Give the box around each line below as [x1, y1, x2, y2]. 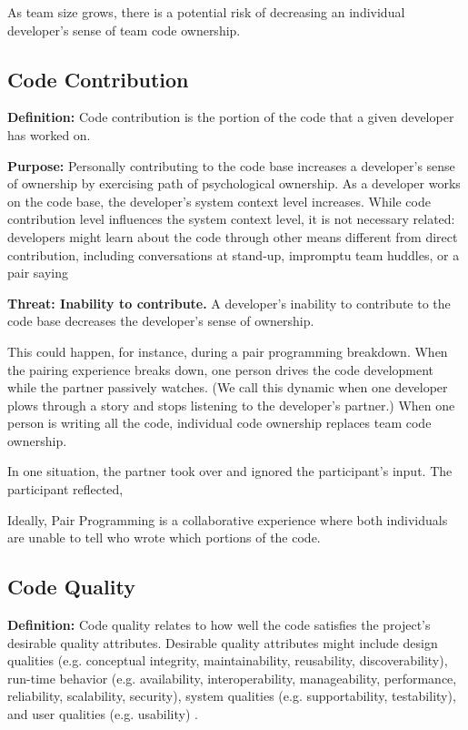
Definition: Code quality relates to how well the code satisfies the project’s [7, 615, 431, 634]
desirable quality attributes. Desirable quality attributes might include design [7, 633, 438, 652]
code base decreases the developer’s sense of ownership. [7, 311, 314, 330]
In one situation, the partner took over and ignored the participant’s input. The [7, 461, 453, 481]
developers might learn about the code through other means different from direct [7, 227, 458, 246]
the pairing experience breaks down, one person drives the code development [7, 360, 434, 379]
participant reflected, [7, 480, 124, 499]
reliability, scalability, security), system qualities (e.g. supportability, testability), [7, 686, 456, 705]
